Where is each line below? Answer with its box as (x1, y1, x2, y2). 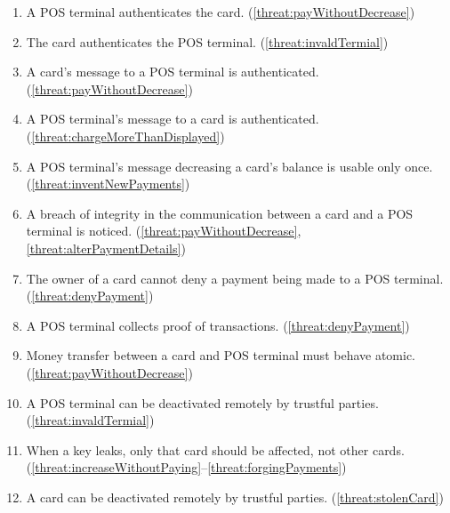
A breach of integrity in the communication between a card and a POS (26, 204, 414, 222)
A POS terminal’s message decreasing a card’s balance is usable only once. (26, 156, 433, 175)
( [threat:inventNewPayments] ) (26, 174, 190, 193)
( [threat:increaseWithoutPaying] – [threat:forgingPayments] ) (26, 458, 347, 477)
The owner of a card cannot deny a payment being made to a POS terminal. (26, 269, 444, 287)
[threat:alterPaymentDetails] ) (26, 238, 186, 257)
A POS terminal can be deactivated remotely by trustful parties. (26, 393, 379, 412)
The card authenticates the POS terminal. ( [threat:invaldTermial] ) (26, 32, 389, 51)
